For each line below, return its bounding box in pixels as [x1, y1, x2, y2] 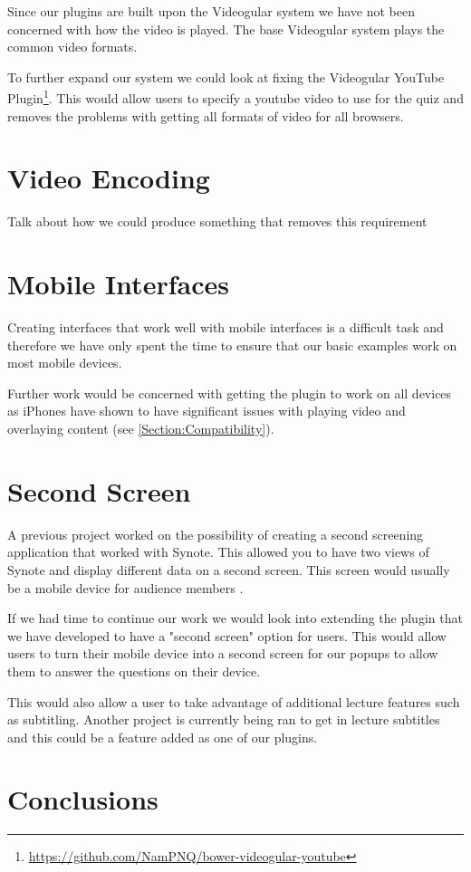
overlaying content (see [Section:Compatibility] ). [7, 419, 274, 438]
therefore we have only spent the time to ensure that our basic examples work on [7, 335, 457, 354]
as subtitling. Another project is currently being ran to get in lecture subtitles [7, 710, 440, 729]
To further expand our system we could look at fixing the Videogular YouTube [7, 67, 445, 86]
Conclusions [7, 781, 159, 818]
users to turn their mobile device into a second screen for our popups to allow [7, 644, 438, 663]
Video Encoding [7, 159, 210, 196]
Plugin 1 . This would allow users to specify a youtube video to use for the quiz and [7, 86, 464, 108]
